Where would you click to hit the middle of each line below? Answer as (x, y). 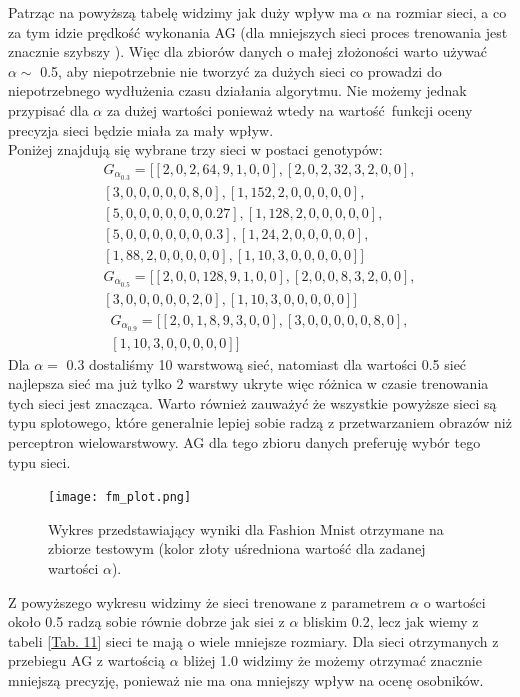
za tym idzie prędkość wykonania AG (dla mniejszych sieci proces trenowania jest (258, 31)
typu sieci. (39, 461)
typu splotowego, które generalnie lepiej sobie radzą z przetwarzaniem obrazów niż (260, 422)
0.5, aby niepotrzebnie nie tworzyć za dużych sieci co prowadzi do (241, 70)
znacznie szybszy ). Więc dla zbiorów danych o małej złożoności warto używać (248, 51)
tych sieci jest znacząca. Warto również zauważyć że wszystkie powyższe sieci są (252, 402)
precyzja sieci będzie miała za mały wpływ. (141, 129)
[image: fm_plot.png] (120, 497)
